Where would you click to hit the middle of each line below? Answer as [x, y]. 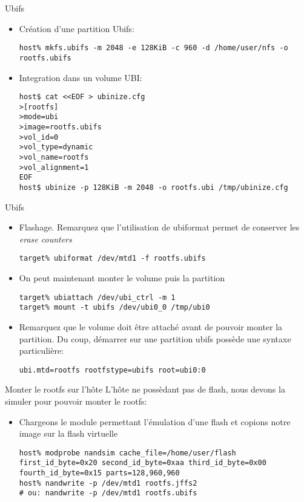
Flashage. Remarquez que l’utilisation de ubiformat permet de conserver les [159, 227]
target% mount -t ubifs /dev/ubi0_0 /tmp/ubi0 [114, 308]
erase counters [45, 239]
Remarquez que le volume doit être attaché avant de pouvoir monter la [151, 327]
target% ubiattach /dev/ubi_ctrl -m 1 [97, 297]
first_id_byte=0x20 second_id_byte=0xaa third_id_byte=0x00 [143, 463]
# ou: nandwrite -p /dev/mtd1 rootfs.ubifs [108, 493]
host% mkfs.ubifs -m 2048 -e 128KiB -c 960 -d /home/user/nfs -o [154, 48]
